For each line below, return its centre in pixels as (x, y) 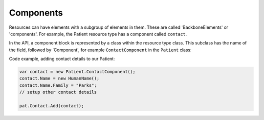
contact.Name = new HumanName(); (59, 79)
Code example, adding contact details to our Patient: (62, 59)
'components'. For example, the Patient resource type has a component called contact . (98, 34)
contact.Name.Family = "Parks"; (58, 85)
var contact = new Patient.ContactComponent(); (77, 72)
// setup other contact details (58, 92)
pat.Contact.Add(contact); (52, 106)
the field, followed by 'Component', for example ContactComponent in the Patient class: (100, 50)
